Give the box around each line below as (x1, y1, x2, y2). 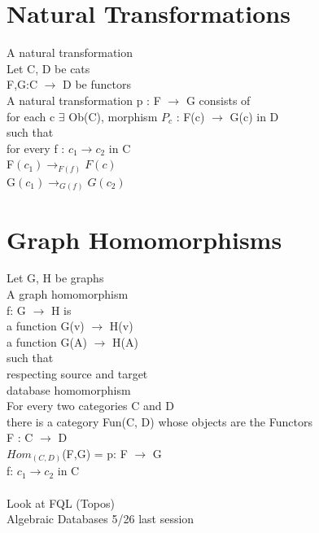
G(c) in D (229, 107, 279, 125)
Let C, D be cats (7, 59, 90, 76)
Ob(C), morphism (68, 107, 158, 125)
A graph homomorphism (7, 286, 129, 303)
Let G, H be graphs (7, 269, 104, 286)
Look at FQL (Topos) (7, 494, 115, 511)
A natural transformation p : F (7, 91, 161, 108)
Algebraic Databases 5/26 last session (7, 510, 194, 527)
